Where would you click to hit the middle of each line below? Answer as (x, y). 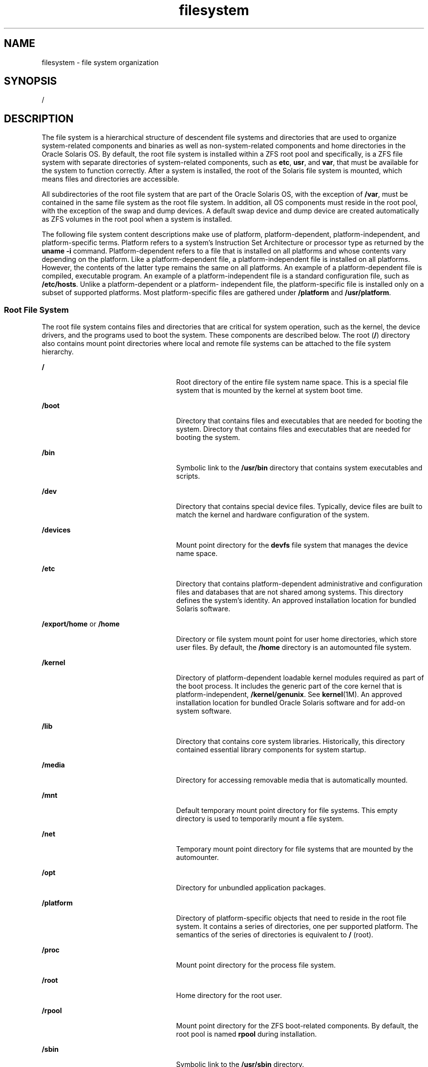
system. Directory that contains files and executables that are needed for (293, 429)
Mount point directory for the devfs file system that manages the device (292, 545)
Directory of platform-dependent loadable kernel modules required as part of (300, 678)
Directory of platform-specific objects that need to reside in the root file (291, 918)
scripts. (188, 476)
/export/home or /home (81, 624)
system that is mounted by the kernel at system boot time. (269, 391)
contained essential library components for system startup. (271, 750)
